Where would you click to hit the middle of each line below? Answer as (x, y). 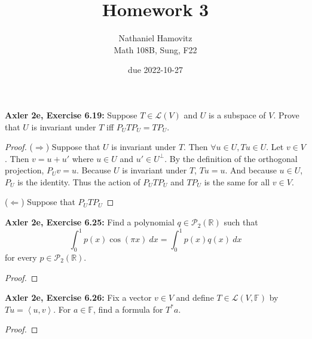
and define (195, 297)
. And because (251, 170)
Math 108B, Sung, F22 (155, 49)
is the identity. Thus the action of (79, 181)
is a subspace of (237, 114)
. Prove (286, 114)
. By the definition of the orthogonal (231, 158)
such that (241, 222)
